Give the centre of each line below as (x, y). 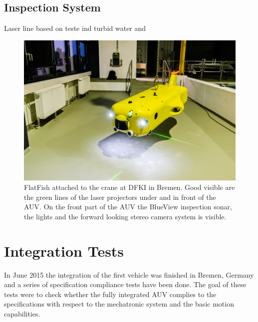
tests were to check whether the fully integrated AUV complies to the (110, 294)
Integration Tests (64, 250)
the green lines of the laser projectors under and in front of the (120, 197)
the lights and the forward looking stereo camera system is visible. (125, 216)
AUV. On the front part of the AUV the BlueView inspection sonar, (128, 207)
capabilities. (22, 314)
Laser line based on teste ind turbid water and (75, 28)
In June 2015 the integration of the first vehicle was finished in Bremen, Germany (129, 274)
